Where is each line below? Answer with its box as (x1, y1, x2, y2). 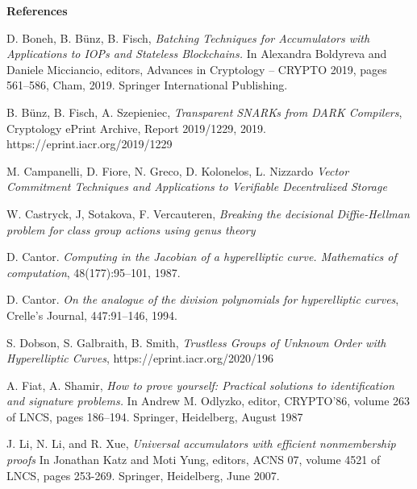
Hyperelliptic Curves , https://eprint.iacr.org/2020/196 (6, 350, 273, 367)
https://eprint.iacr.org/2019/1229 (6, 135, 173, 152)
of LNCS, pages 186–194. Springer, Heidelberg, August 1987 (6, 408, 303, 425)
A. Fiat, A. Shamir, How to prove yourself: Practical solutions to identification (6, 376, 394, 393)
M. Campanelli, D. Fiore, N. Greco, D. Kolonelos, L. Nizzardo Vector (6, 162, 349, 179)
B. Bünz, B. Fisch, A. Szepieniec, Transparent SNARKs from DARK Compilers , (6, 103, 402, 120)
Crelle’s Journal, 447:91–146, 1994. (6, 306, 177, 323)
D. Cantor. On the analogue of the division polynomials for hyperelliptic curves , (6, 291, 399, 308)
